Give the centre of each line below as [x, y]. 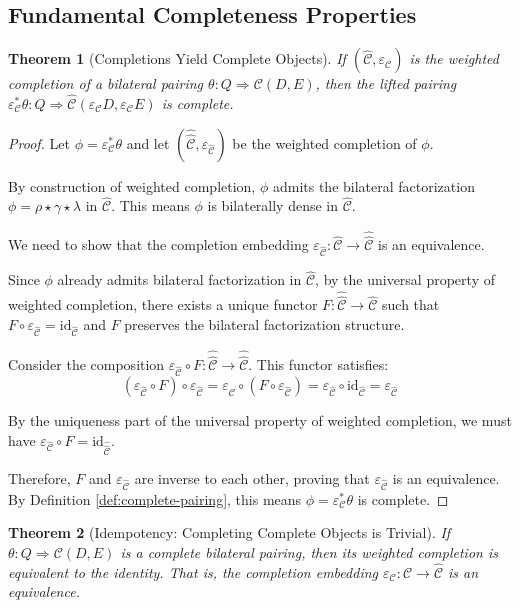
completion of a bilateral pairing [106, 83]
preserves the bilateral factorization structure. [264, 324]
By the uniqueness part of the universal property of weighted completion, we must [260, 419]
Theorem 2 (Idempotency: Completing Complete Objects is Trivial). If [229, 532]
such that [411, 304]
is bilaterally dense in [273, 205]
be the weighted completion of [324, 142]
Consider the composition [86, 364]
